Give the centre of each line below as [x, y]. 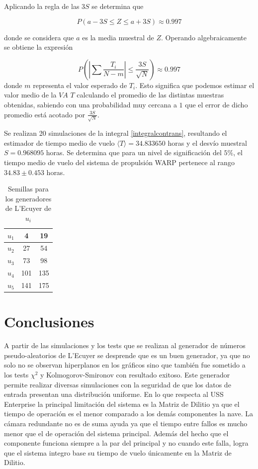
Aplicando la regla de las [42, 6]
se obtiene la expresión [39, 47]
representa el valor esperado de [80, 85]
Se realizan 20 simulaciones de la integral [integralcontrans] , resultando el [116, 133]
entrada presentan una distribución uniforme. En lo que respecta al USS [114, 394]
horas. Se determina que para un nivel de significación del [134, 152]
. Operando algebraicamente [204, 37]
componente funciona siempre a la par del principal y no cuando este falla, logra [126, 443]
